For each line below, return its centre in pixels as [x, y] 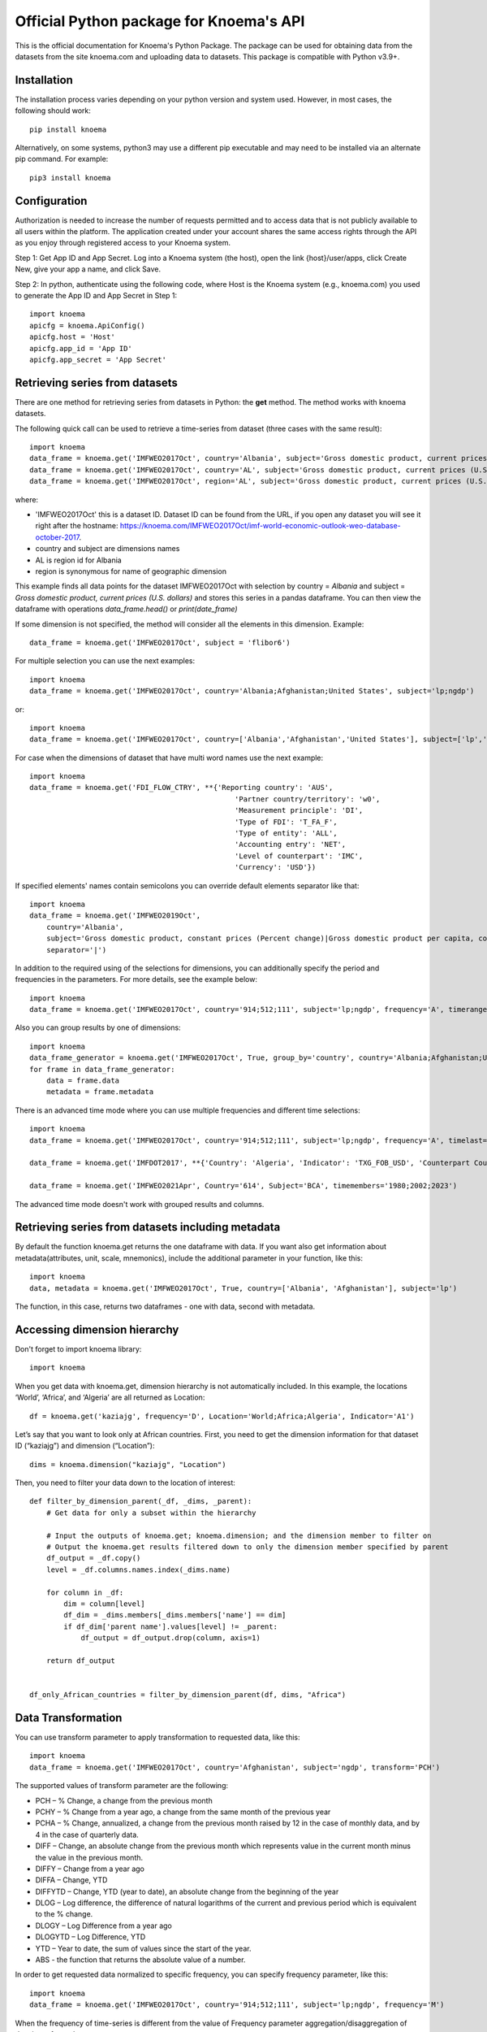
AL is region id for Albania [78, 560]
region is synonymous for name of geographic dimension [131, 571]
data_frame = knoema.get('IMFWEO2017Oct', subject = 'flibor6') [160, 643]
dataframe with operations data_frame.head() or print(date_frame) [127, 609]
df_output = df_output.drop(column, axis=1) [171, 1638]
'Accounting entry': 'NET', [290, 844]
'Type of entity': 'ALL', [286, 834]
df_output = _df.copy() [93, 1558]
